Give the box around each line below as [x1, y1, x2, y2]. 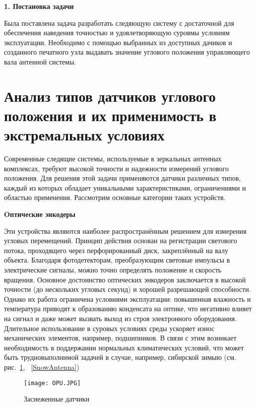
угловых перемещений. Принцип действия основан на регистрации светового [4, 235, 237, 246]
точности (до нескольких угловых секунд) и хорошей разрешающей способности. [4, 284, 251, 294]
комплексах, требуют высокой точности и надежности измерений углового [4, 163, 229, 173]
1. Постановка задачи [4, 1, 74, 11]
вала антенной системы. [4, 56, 76, 67]
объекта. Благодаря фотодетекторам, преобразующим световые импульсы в [4, 255, 230, 265]
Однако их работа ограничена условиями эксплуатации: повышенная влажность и [4, 293, 251, 304]
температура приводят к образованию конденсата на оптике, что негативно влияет [4, 303, 252, 314]
